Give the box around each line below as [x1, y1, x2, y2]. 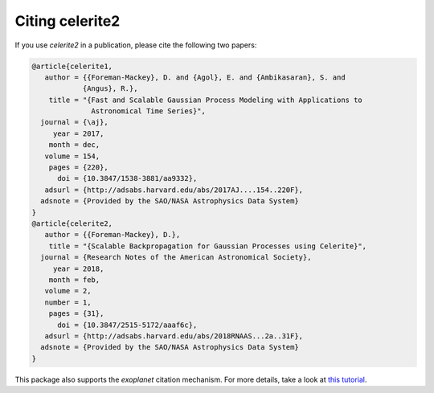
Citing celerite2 [14, 12, 121, 30]
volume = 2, [44, 286, 92, 296]
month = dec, [48, 141, 100, 149]
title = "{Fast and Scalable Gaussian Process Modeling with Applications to [48, 95, 363, 104]
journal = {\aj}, [40, 117, 108, 127]
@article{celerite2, [31, 219, 113, 228]
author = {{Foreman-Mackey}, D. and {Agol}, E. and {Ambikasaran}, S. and [44, 72, 346, 82]
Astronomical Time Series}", [91, 107, 207, 116]
